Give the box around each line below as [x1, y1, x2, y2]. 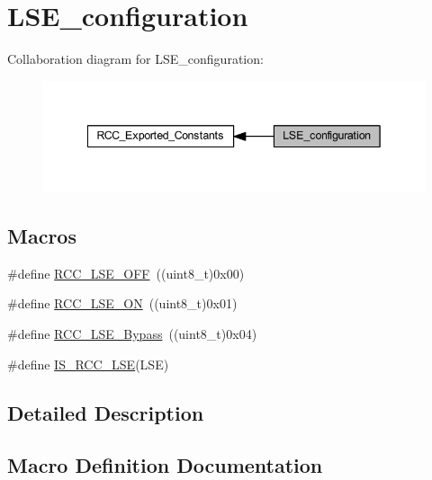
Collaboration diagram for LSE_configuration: [7, 49, 264, 68]
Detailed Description [7, 398, 204, 426]
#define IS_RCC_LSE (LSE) [7, 354, 169, 373]
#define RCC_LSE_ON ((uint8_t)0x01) [7, 294, 238, 313]
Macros [7, 221, 76, 249]
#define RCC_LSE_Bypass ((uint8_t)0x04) [7, 324, 257, 342]
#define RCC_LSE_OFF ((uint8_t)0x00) [7, 263, 245, 282]
